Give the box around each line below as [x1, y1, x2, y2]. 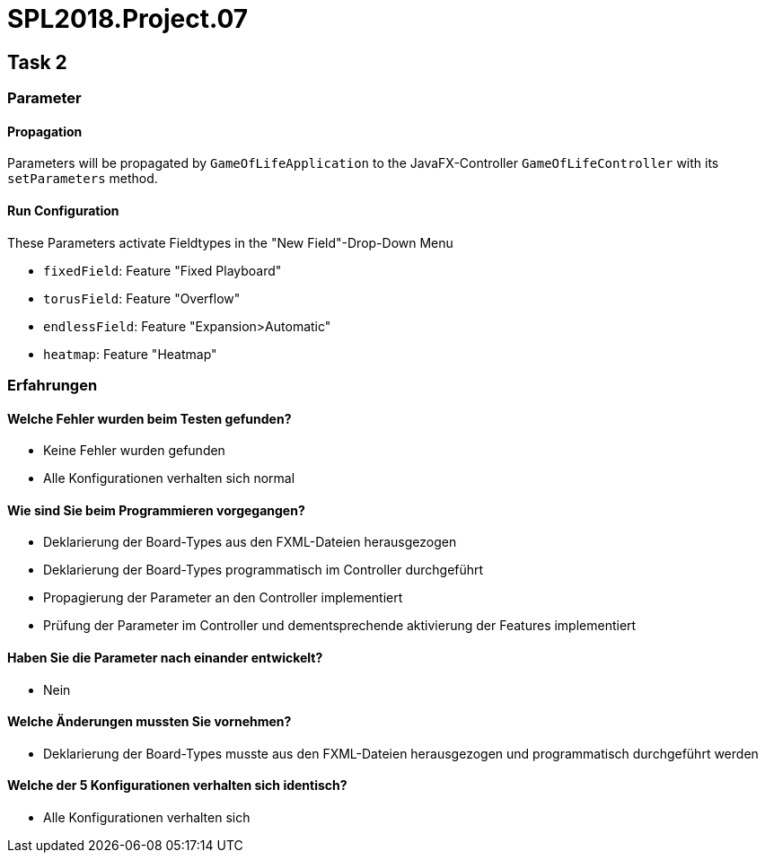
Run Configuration [7, 203, 119, 218]
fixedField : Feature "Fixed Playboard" [43, 262, 282, 278]
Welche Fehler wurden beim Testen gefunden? [7, 410, 292, 426]
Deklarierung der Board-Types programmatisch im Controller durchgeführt [43, 562, 484, 578]
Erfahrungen [7, 375, 98, 394]
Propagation [7, 123, 83, 139]
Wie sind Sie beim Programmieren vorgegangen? [7, 502, 305, 518]
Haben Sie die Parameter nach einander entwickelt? [7, 650, 323, 666]
